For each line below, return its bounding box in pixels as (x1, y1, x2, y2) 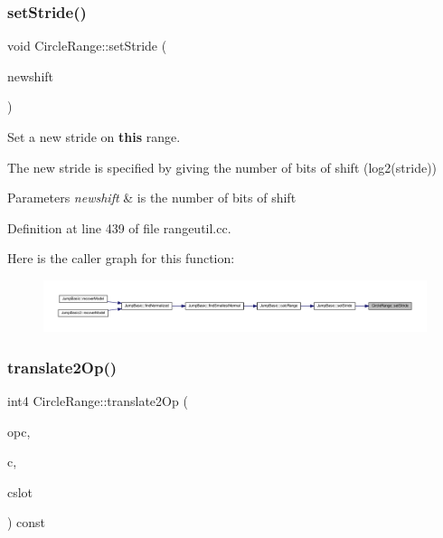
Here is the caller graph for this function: (7, 249, 235, 268)
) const (7, 513, 46, 532)
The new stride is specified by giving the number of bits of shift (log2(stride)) (7, 157, 438, 176)
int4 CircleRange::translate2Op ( (7, 391, 188, 410)
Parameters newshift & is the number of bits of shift (7, 188, 297, 207)
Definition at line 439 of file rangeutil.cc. (7, 218, 231, 237)
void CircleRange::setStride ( (7, 36, 167, 55)
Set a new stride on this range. (7, 127, 181, 146)
